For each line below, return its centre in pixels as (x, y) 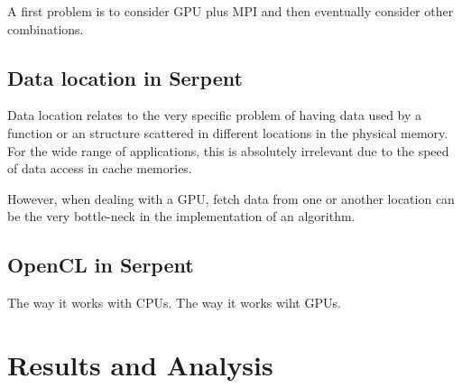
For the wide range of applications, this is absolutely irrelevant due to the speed (228, 150)
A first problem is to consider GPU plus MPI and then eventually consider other (231, 11)
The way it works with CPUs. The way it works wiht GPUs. (174, 303)
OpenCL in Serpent (101, 265)
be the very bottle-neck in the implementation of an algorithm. (181, 216)
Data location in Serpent (125, 77)
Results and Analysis (140, 364)
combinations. (46, 28)
